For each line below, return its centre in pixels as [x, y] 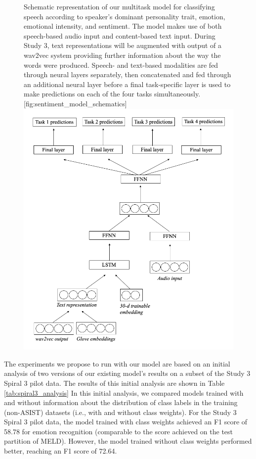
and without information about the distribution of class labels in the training [121, 402]
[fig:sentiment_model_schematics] [75, 103]
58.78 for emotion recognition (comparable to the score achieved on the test [119, 431]
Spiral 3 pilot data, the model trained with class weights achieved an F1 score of [126, 422]
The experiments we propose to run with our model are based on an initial [117, 363]
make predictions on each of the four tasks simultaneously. [112, 94]
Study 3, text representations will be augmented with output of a [123, 45]
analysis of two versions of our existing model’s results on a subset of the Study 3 [127, 373]
